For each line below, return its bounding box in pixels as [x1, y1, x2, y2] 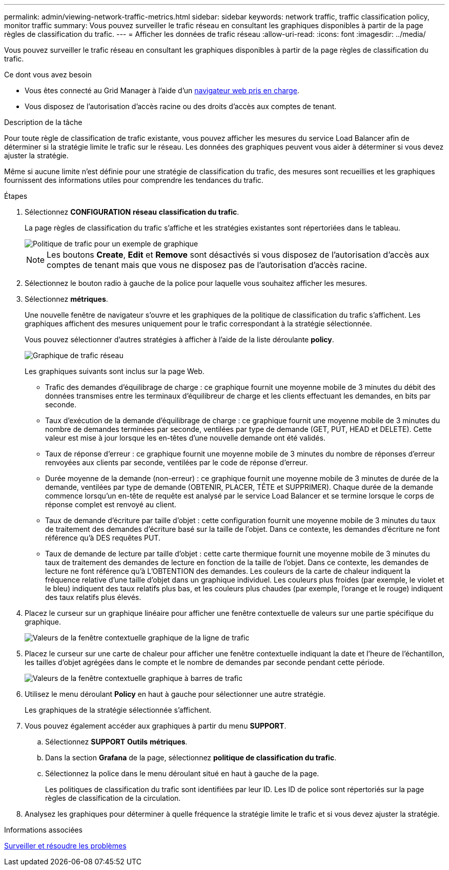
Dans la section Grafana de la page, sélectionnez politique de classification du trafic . [45, 753, 337, 762]
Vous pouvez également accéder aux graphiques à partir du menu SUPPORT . [25, 721, 287, 730]
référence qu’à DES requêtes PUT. [45, 533, 160, 542]
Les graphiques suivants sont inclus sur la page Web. [25, 367, 205, 376]
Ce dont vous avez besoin [4, 70, 92, 79]
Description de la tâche [4, 118, 83, 127]
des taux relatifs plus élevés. [45, 593, 141, 602]
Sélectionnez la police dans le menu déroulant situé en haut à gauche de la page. [45, 769, 319, 778]
